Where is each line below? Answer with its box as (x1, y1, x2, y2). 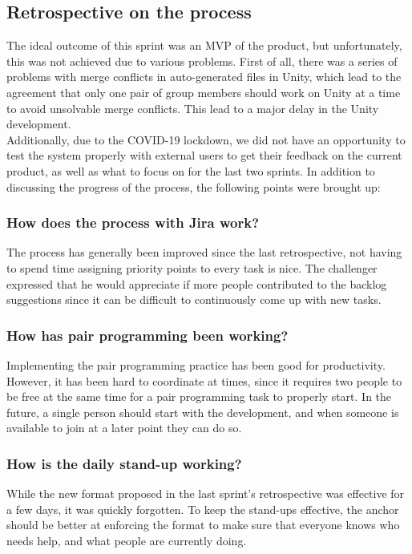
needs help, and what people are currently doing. (6, 532, 247, 548)
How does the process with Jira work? (6, 212, 260, 233)
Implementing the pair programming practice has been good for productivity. (6, 356, 386, 373)
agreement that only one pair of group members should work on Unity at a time (6, 83, 401, 100)
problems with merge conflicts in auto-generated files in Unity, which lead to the (6, 68, 402, 85)
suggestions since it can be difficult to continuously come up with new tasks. (6, 291, 382, 308)
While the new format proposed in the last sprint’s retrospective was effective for (6, 485, 405, 502)
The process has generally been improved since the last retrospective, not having (6, 244, 402, 261)
